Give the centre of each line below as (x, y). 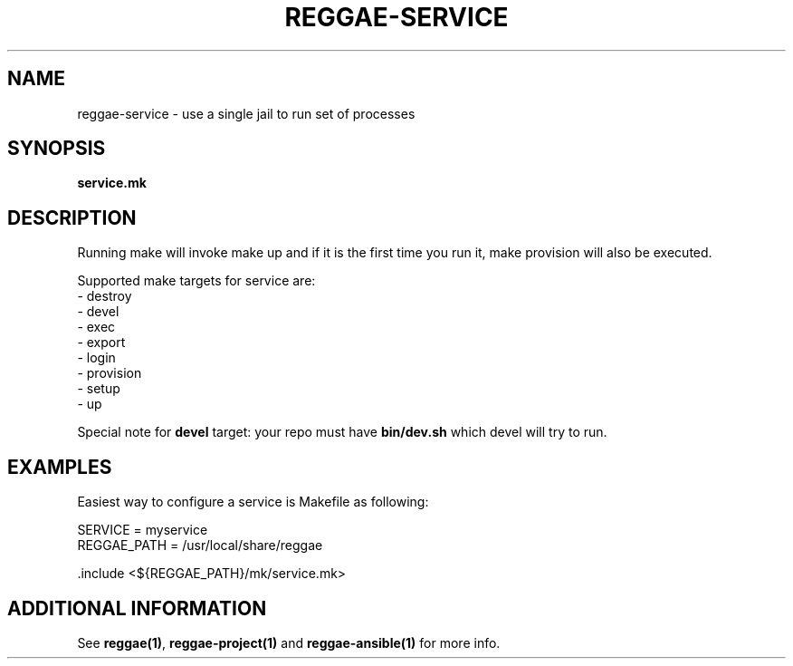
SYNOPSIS (57, 149)
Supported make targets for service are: (196, 281)
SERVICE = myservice (143, 530)
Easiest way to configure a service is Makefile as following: (253, 502)
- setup (99, 389)
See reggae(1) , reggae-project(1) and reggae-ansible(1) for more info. (289, 642)
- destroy (105, 296)
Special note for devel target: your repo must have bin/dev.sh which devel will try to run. (342, 432)
